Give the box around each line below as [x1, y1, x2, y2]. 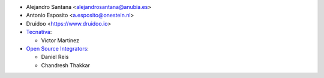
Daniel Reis [41, 54, 69, 61]
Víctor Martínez [41, 36, 80, 44]
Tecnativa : [26, 29, 52, 36]
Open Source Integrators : [26, 45, 89, 52]
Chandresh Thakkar [41, 61, 90, 68]
